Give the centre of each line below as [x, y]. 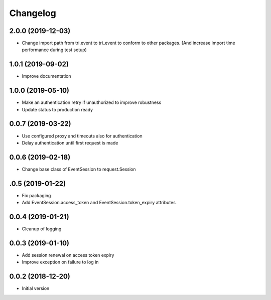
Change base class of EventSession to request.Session [79, 169]
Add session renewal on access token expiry [68, 255]
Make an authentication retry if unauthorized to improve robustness [92, 102]
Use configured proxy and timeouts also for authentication [82, 136]
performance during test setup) [54, 50]
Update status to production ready [57, 109]
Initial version [36, 288]
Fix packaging [36, 195]
